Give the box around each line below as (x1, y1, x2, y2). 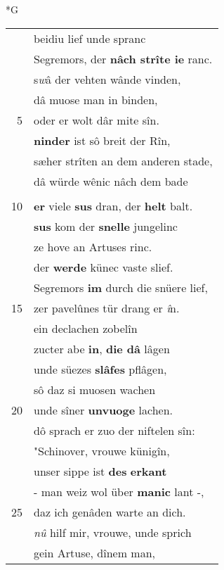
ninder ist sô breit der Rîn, (34, 132, 171, 148)
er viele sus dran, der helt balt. (34, 197, 193, 214)
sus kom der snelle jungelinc (34, 217, 178, 234)
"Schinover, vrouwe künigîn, (34, 442, 170, 459)
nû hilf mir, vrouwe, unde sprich (34, 524, 192, 540)
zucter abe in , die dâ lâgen (34, 340, 170, 357)
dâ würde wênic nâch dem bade (34, 172, 188, 189)
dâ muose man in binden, (34, 91, 158, 108)
